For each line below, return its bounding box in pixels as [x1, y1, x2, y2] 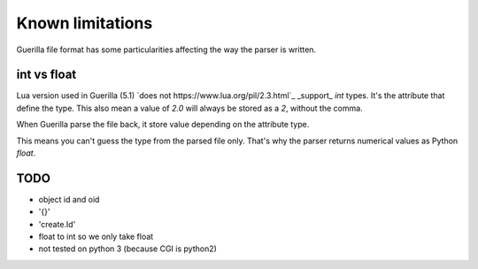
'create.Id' [38, 219, 76, 229]
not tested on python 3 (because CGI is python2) [38, 243, 217, 254]
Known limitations [16, 13, 153, 33]
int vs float [16, 67, 77, 82]
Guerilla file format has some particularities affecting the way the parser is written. [16, 44, 317, 55]
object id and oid [38, 194, 100, 204]
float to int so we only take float [38, 231, 154, 242]
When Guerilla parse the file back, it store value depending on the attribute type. [16, 119, 310, 130]
